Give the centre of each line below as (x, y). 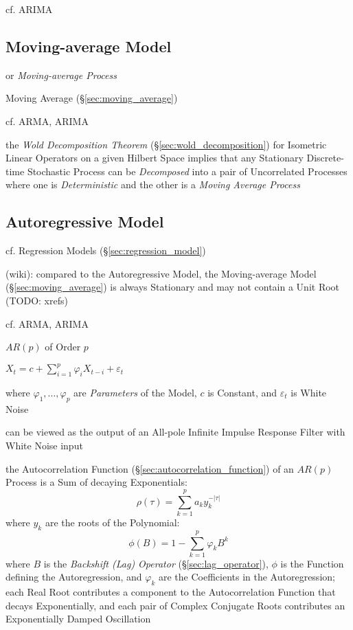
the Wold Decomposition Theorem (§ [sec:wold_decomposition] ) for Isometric (166, 144)
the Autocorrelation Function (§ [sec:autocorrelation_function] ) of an (150, 468)
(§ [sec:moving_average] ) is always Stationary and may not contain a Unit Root (173, 287)
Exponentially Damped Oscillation (78, 619)
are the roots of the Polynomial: (112, 522)
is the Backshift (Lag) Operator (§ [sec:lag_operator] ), (156, 563)
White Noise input (44, 445)
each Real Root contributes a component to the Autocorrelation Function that (171, 592)
